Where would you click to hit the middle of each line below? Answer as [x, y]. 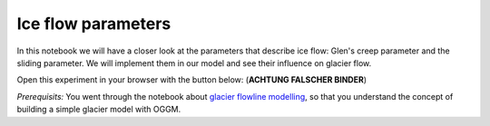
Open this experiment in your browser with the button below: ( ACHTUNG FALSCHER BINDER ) [192, 80]
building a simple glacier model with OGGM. [99, 110]
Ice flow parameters [94, 24]
